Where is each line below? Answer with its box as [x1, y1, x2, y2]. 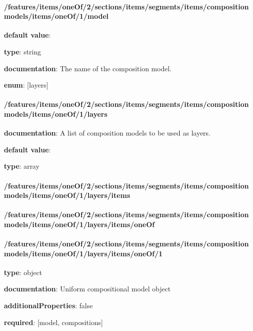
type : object [4, 267, 42, 277]
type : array [4, 161, 40, 171]
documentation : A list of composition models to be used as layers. [4, 128, 210, 138]
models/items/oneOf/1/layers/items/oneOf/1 [4, 248, 163, 258]
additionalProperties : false [4, 300, 93, 311]
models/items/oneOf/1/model [4, 11, 109, 21]
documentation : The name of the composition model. [4, 63, 172, 73]
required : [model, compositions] [4, 317, 103, 327]
